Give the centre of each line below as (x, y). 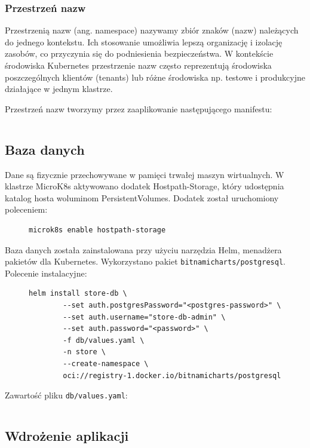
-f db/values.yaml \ (104, 340)
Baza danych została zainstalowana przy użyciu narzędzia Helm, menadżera (143, 249)
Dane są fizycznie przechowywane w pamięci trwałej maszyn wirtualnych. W (145, 174)
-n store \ (84, 352)
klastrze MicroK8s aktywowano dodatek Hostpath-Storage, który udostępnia (145, 186)
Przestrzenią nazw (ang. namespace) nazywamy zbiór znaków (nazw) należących (152, 30)
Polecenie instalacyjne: (46, 273)
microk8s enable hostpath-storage (97, 230)
